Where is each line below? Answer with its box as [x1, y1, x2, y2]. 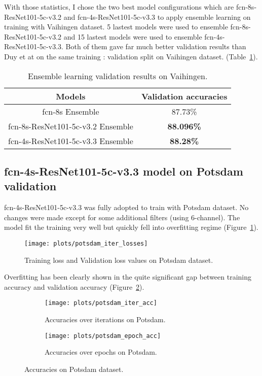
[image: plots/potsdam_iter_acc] [45, 299, 157, 307]
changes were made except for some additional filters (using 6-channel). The [4, 212, 240, 222]
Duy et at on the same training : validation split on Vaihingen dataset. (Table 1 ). [4, 51, 258, 61]
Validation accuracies [141, 90, 228, 102]
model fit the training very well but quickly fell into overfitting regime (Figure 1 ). [4, 222, 258, 232]
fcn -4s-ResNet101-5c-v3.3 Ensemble [8, 134, 133, 147]
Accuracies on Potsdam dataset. [24, 363, 124, 374]
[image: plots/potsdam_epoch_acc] [45, 332, 161, 339]
